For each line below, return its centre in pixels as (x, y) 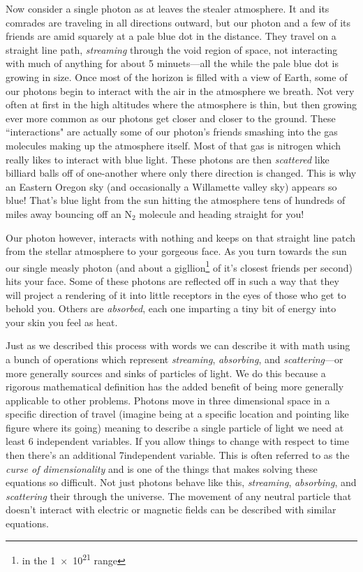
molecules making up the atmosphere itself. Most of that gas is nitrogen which (173, 145)
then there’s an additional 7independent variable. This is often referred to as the (178, 455)
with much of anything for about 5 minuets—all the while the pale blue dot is (172, 63)
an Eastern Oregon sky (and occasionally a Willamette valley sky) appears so (171, 186)
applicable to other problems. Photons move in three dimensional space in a (168, 400)
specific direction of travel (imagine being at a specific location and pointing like (177, 414)
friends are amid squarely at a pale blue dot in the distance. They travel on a (171, 36)
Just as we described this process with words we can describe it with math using (178, 345)
